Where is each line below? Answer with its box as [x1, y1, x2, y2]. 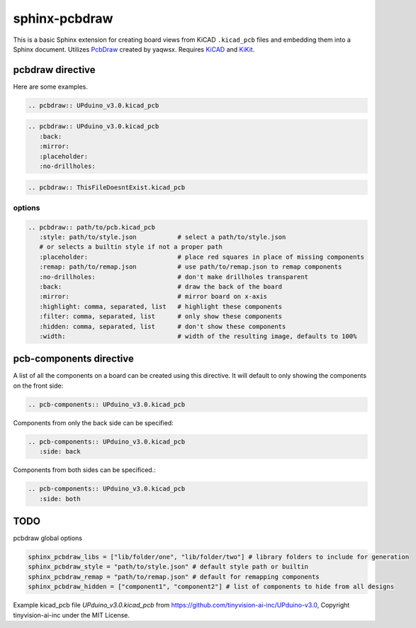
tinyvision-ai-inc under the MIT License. [13, 610, 130, 619]
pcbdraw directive [13, 64, 96, 76]
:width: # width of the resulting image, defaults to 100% [39, 332, 357, 340]
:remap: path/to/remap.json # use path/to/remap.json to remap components [39, 263, 342, 271]
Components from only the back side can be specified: [13, 418, 174, 427]
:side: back [39, 447, 81, 456]
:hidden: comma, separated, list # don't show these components [39, 323, 286, 330]
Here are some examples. [13, 82, 89, 91]
